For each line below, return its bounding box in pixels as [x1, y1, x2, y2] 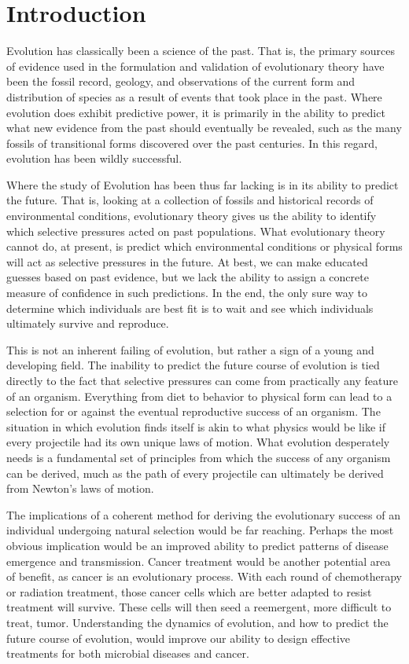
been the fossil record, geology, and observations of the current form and [6, 73, 356, 90]
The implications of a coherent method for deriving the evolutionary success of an [6, 506, 400, 523]
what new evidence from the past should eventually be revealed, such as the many [6, 119, 402, 136]
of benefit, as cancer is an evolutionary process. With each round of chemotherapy [6, 568, 402, 585]
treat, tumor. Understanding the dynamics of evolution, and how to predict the [6, 614, 389, 630]
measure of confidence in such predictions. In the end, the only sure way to [6, 284, 367, 301]
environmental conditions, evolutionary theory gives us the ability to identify [6, 207, 377, 224]
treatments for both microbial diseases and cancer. [6, 645, 249, 662]
